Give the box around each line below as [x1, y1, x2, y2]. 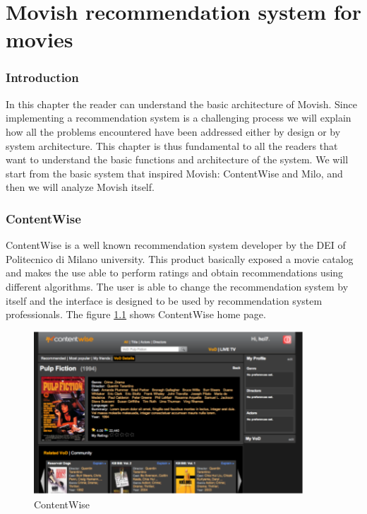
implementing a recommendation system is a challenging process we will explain [6, 110, 351, 125]
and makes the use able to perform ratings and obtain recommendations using [6, 265, 344, 280]
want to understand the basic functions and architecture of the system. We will [6, 152, 349, 167]
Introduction [6, 69, 79, 86]
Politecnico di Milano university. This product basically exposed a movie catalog [6, 251, 354, 266]
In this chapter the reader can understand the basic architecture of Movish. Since [6, 96, 357, 111]
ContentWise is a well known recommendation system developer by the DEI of [6, 238, 346, 252]
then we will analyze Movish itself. [6, 180, 155, 194]
